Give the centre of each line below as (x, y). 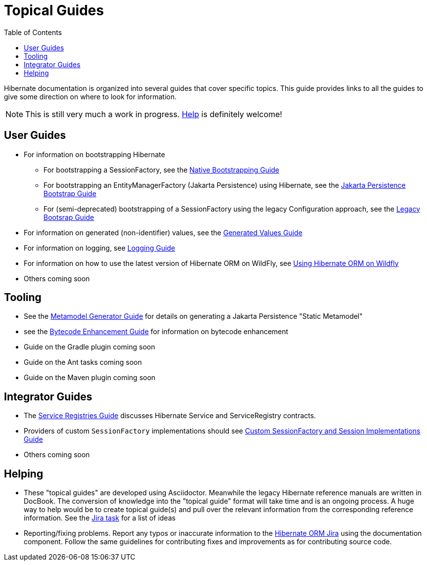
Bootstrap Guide (70, 193)
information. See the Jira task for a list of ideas (100, 518)
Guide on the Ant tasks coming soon (83, 362)
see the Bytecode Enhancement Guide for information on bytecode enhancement (156, 332)
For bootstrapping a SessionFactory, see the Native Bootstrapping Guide (162, 170)
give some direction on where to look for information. (90, 96)
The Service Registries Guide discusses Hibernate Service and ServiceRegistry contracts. (170, 416)
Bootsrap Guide (69, 217)
